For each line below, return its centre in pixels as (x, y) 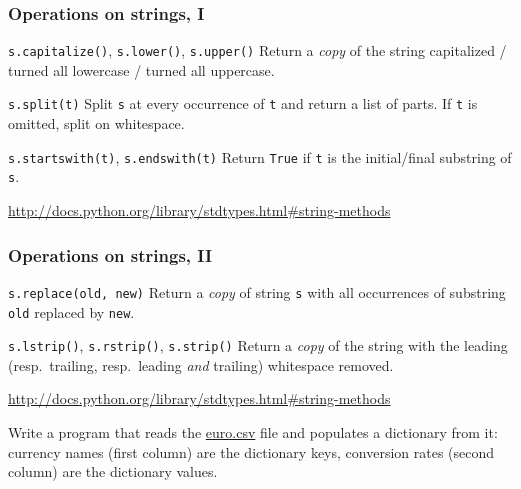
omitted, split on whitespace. (96, 123)
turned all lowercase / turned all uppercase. (141, 69)
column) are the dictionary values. (113, 471)
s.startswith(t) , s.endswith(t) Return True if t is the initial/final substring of (260, 156)
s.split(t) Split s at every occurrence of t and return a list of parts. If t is (243, 103)
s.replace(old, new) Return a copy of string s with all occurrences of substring (257, 291)
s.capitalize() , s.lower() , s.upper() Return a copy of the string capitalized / (257, 50)
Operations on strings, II (110, 254)
